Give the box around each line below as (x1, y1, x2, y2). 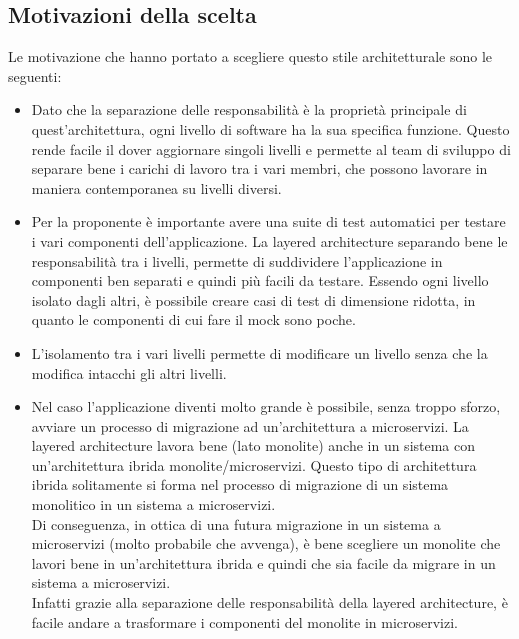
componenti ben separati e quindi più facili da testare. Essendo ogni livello (31, 270, 489, 291)
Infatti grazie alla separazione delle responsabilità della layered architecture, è (31, 592, 508, 613)
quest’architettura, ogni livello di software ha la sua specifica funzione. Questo (31, 118, 510, 139)
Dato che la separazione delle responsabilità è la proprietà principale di (31, 99, 467, 120)
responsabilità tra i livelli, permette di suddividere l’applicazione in (31, 250, 443, 271)
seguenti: (8, 65, 62, 86)
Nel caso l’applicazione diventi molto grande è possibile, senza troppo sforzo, (31, 396, 501, 417)
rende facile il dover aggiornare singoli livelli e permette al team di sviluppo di (31, 138, 511, 159)
